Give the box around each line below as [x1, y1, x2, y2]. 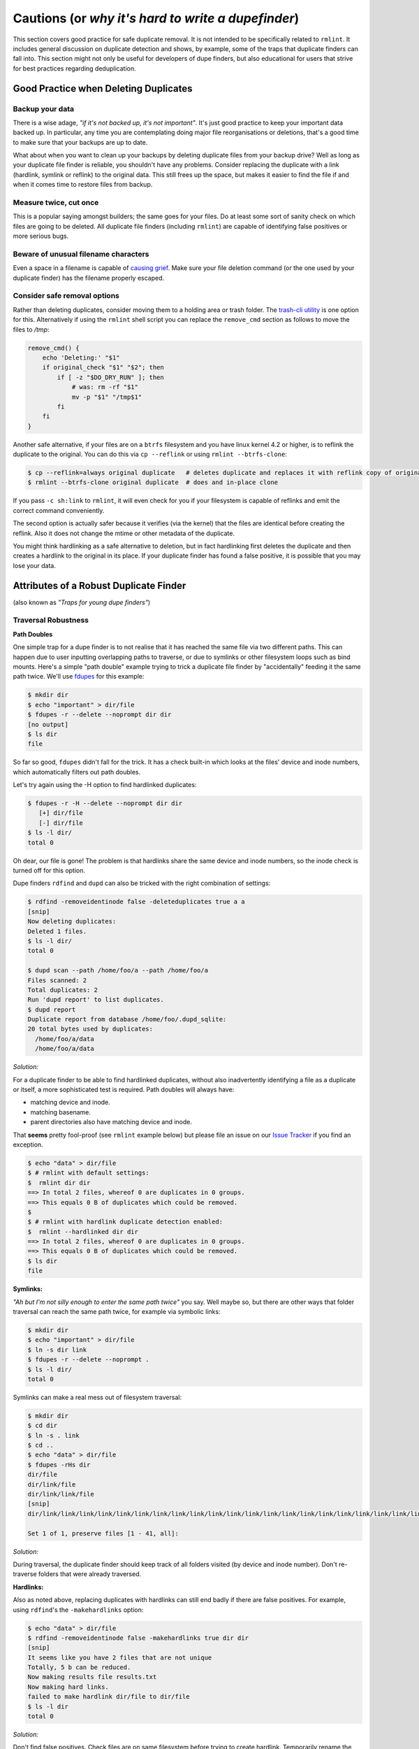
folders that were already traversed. [38, 1570, 142, 1578]
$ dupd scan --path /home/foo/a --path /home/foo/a [27, 966, 209, 975]
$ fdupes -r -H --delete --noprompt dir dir [27, 800, 183, 807]
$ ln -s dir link [27, 1345, 87, 1354]
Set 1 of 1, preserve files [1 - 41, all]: [27, 1529, 179, 1537]
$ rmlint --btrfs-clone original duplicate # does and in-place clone [27, 479, 279, 486]
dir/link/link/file [27, 1490, 94, 1499]
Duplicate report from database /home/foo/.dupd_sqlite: [27, 1015, 227, 1024]
